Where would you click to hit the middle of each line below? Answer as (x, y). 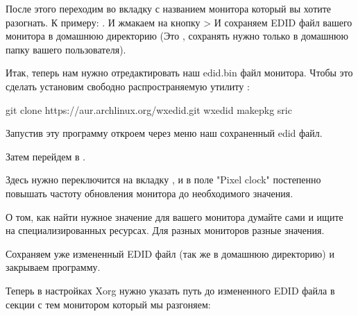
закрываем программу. (53, 267)
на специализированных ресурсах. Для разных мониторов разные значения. (165, 230)
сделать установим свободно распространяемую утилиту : (128, 86)
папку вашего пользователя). (66, 49)
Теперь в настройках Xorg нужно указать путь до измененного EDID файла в (170, 290)
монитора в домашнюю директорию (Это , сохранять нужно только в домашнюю (177, 36)
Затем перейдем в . (46, 156)
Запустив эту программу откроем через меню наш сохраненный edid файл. (164, 133)
